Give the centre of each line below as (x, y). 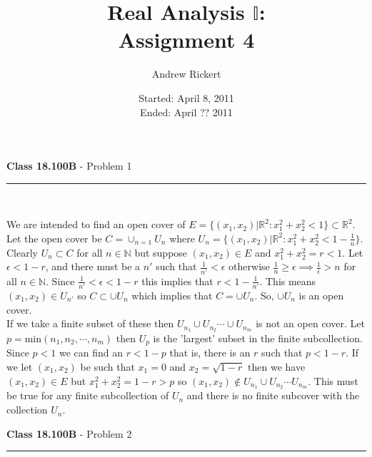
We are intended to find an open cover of (96, 224)
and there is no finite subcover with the (273, 395)
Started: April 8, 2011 (186, 97)
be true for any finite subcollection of (88, 395)
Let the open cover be (54, 238)
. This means (288, 281)
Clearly (22, 252)
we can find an (91, 353)
